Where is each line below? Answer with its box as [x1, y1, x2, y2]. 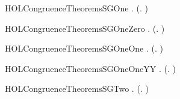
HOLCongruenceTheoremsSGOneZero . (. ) [5, 22, 165, 34]
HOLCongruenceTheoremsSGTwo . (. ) [5, 82, 149, 95]
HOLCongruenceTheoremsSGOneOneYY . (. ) [5, 62, 176, 74]
